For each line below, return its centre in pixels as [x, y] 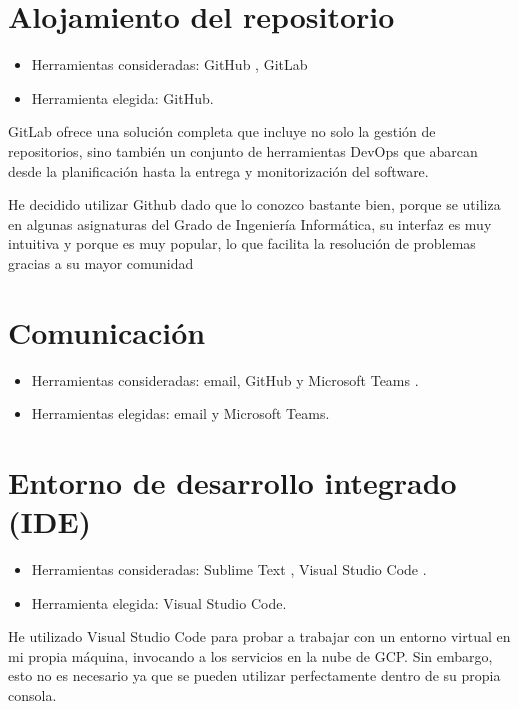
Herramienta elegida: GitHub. [122, 97]
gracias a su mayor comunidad [101, 262]
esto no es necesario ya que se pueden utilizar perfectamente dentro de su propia [254, 675]
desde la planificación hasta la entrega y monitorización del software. [218, 170]
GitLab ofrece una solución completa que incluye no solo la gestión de [222, 131]
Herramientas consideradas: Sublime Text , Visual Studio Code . [229, 569]
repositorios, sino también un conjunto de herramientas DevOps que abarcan [243, 150]
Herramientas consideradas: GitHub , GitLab [169, 64]
